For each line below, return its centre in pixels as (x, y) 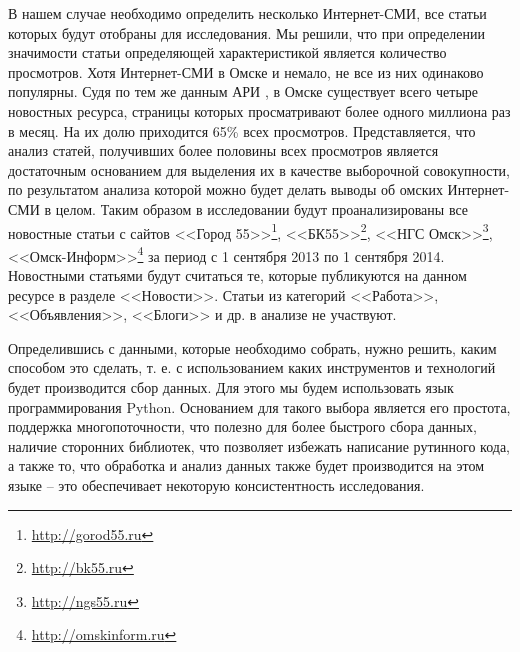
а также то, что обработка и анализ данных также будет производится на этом (246, 465)
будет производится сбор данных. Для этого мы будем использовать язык (231, 387)
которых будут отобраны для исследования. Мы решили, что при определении (246, 32)
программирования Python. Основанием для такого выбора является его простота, (259, 406)
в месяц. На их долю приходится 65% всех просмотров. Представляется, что (242, 130)
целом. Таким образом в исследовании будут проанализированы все (262, 208)
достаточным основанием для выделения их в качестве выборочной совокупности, (259, 169)
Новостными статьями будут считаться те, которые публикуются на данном (237, 275)
